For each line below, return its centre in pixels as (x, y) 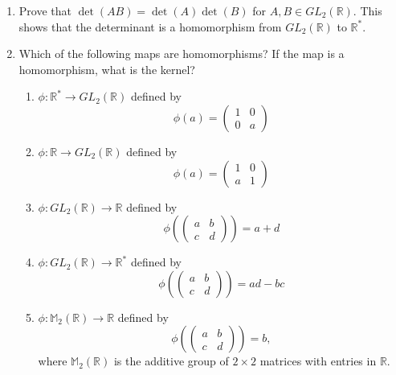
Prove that (45, 10)
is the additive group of (171, 361)
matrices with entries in (318, 361)
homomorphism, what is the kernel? (107, 69)
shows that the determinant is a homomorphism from (150, 26)
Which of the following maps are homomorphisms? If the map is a (182, 54)
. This (367, 10)
